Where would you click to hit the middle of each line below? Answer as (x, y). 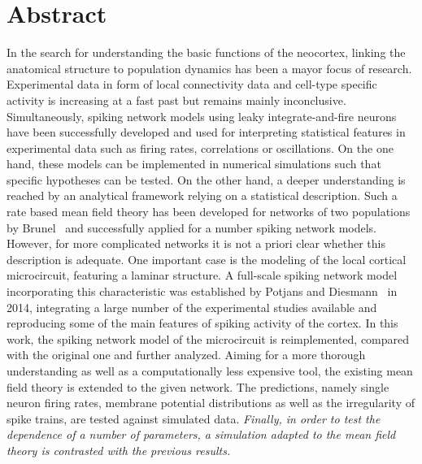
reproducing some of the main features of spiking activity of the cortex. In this (202, 323)
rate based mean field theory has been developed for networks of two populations (209, 212)
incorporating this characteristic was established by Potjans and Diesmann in (202, 291)
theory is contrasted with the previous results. (119, 450)
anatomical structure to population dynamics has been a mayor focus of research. (209, 68)
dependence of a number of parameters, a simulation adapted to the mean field (201, 434)
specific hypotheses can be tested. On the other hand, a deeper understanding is (206, 179)
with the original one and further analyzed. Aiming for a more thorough (186, 355)
